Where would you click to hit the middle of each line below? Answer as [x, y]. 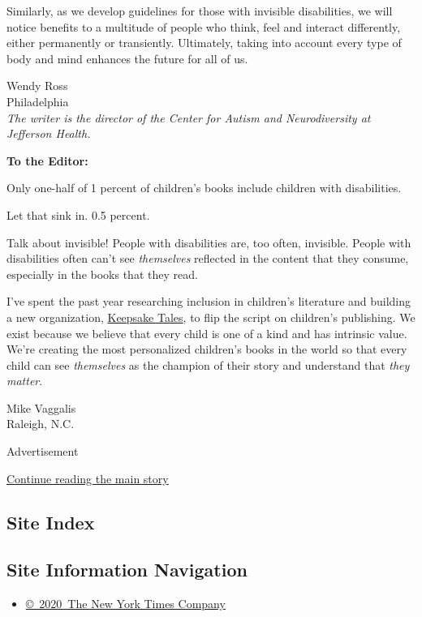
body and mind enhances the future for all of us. [127, 58]
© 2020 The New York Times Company [125, 604]
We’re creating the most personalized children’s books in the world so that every [207, 349]
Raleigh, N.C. [41, 424]
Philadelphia [38, 101]
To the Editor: [47, 160]
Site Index [51, 522]
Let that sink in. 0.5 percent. [78, 214]
